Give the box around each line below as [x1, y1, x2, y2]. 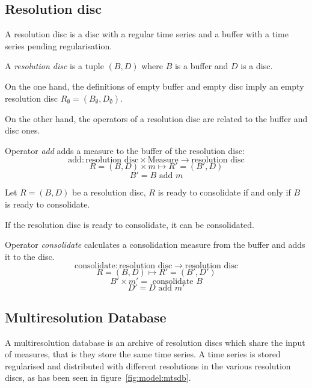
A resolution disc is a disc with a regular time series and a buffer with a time [5, 28, 289, 40]
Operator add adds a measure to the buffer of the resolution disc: [5, 144, 245, 156]
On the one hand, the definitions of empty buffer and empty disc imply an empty [5, 79, 304, 92]
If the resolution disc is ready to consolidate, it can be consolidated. [5, 218, 255, 230]
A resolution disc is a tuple [5, 60, 104, 72]
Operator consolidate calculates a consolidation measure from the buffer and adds [5, 238, 305, 251]
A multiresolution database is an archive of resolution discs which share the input [5, 336, 305, 348]
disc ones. [5, 124, 40, 137]
